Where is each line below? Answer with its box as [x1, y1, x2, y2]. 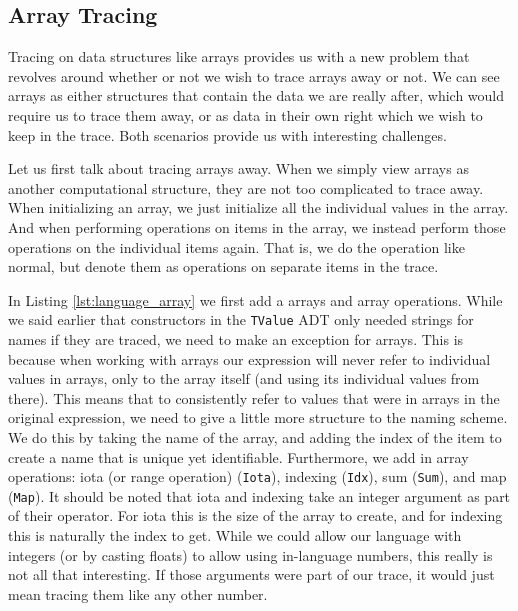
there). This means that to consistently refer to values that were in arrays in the [8, 387, 500, 408]
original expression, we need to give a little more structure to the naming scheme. [8, 407, 508, 428]
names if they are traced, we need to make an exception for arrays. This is [8, 328, 464, 349]
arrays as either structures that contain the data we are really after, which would [8, 85, 505, 106]
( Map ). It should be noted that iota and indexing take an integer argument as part [8, 485, 511, 506]
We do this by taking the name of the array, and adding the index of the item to [8, 426, 502, 447]
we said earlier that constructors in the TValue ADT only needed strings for [8, 309, 474, 330]
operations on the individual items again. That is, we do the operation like [8, 236, 465, 257]
